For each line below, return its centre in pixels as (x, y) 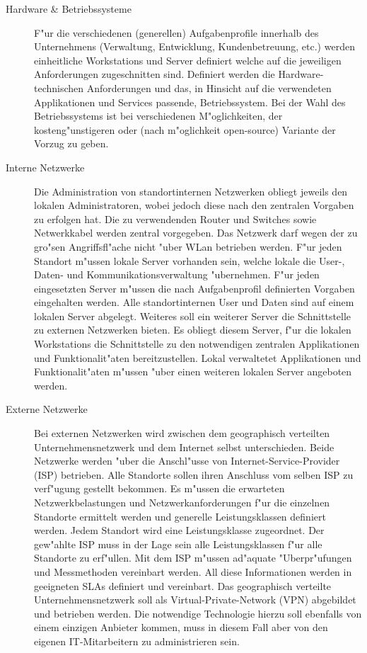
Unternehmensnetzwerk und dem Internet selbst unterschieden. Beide (184, 447)
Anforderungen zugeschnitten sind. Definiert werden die (155, 74)
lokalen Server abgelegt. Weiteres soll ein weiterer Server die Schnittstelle (193, 316)
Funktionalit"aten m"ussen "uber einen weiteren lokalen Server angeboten (193, 371)
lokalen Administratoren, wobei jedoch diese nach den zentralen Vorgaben (194, 205)
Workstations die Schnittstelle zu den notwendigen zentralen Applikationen (197, 344)
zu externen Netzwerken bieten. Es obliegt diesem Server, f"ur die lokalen (193, 330)
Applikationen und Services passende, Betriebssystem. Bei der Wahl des (190, 102)
